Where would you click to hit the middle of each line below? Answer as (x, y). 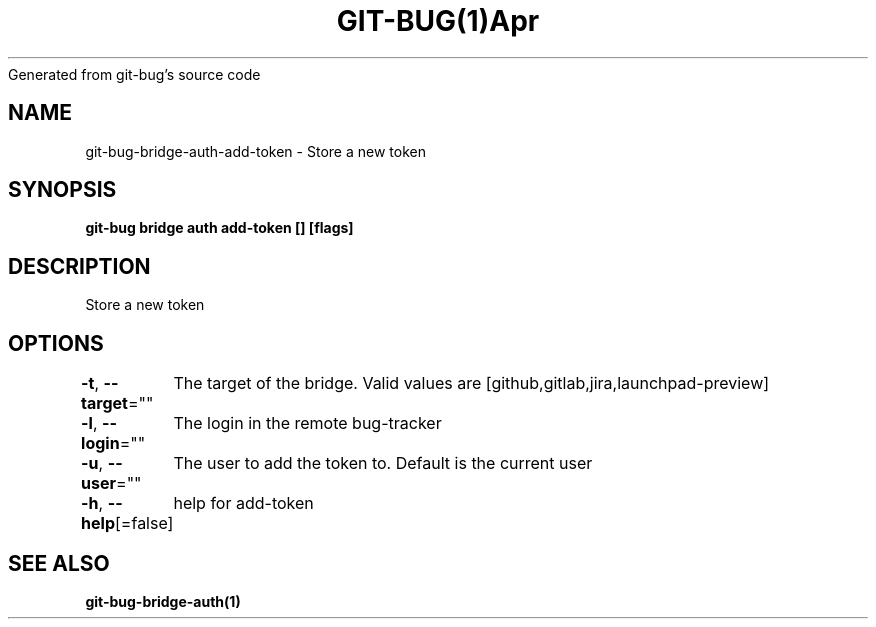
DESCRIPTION (79, 266)
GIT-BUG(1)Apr (438, 21)
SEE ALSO (59, 563)
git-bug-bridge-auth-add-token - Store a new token (255, 151)
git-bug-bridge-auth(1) (163, 601)
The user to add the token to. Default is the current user (383, 463)
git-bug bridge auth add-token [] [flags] (219, 228)
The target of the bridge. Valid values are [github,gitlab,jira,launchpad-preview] (471, 383)
